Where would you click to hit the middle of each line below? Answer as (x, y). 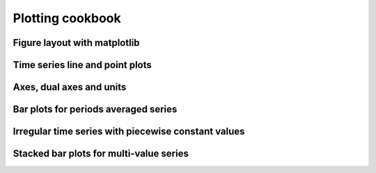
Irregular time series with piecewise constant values (129, 132)
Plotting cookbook (67, 18)
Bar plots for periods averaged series (95, 109)
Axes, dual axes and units (70, 87)
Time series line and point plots (83, 65)
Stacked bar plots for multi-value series (101, 154)
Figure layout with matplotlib (76, 43)
